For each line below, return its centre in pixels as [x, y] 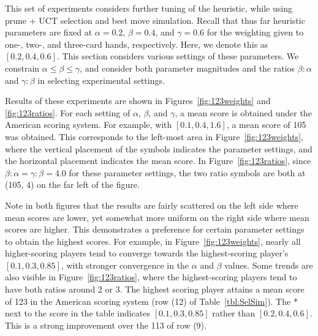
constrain [22, 68]
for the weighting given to [255, 32]
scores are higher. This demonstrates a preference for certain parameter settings [155, 229]
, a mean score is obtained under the [243, 112]
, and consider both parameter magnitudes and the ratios [187, 68]
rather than [234, 313]
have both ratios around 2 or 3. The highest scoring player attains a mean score [155, 289]
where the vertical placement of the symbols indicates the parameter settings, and [159, 148]
